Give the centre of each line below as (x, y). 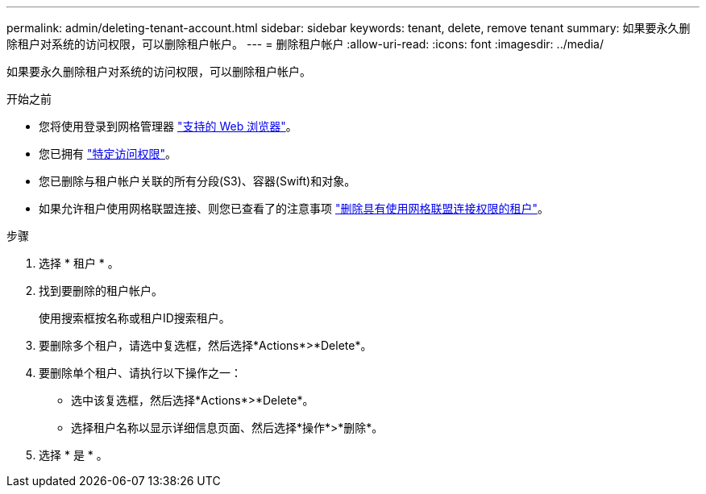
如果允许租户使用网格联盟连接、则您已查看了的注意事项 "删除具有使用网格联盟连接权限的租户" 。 (294, 208)
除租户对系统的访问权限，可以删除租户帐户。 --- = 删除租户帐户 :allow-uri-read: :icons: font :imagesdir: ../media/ (305, 44)
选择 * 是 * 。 (73, 455)
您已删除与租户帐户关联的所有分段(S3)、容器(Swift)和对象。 (197, 181)
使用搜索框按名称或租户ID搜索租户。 (135, 318)
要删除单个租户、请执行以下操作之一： (140, 373)
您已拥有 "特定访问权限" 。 (108, 154)
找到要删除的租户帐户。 (101, 291)
